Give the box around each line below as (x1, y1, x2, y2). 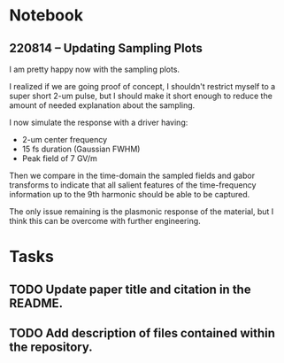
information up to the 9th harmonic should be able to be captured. (9, 189, 250, 199)
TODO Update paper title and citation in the (9, 282, 251, 297)
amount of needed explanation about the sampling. (9, 100, 196, 111)
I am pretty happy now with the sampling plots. (9, 64, 180, 74)
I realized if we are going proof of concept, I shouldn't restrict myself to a (9, 81, 276, 91)
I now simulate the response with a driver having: (9, 117, 188, 127)
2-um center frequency (21, 135, 108, 144)
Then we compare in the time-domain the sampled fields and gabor (9, 170, 255, 181)
